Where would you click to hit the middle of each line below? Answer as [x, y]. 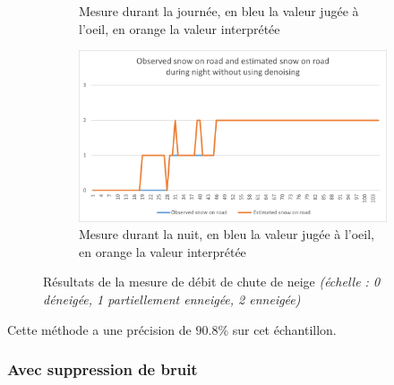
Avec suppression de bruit [103, 369]
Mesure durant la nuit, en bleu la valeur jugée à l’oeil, [227, 234]
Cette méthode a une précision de [99, 329]
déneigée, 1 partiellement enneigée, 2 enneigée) [172, 299]
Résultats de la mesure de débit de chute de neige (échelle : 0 [212, 282]
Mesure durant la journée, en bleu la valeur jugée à [219, 11]
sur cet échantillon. [284, 329]
